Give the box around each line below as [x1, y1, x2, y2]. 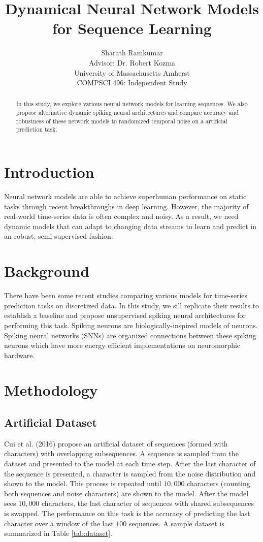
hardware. [4, 349, 35, 360]
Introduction [4, 162, 94, 182]
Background [4, 261, 90, 281]
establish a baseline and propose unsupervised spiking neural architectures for [4, 310, 246, 321]
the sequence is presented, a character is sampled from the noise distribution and [4, 468, 256, 479]
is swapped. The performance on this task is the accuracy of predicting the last [4, 508, 250, 519]
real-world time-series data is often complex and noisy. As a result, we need [4, 211, 239, 221]
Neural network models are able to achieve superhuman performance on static [4, 191, 247, 202]
